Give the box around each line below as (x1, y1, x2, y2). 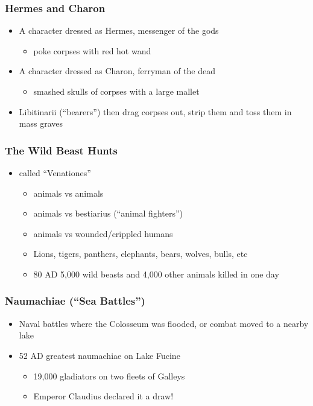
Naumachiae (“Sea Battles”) (5, 293, 145, 308)
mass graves (19, 117, 63, 130)
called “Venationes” (19, 167, 91, 179)
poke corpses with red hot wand (33, 44, 151, 57)
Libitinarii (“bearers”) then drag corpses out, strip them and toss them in (19, 105, 292, 118)
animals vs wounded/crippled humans (33, 227, 173, 239)
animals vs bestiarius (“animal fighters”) (33, 207, 183, 220)
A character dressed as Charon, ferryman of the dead (19, 65, 215, 77)
